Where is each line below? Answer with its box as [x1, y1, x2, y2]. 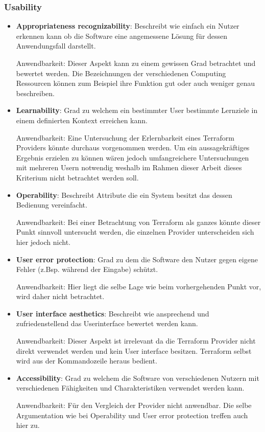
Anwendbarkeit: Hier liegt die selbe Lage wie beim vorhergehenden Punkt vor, [16, 281, 261, 291]
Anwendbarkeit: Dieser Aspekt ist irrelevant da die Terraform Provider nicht [16, 335, 256, 346]
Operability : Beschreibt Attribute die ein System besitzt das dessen [16, 189, 232, 200]
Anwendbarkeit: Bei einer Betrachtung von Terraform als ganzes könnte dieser [16, 216, 261, 227]
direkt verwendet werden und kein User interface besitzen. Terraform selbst [16, 345, 252, 356]
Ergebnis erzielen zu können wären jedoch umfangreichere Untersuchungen [16, 152, 249, 163]
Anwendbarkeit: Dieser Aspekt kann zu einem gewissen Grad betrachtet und [16, 58, 256, 68]
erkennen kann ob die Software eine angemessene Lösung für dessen [16, 30, 228, 41]
